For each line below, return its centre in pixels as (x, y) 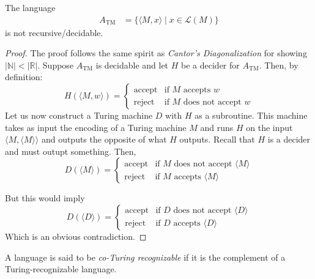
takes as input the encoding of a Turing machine (96, 127)
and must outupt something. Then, (71, 151)
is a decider (289, 139)
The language (30, 7)
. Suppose (56, 65)
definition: (24, 77)
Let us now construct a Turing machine (79, 115)
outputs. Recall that (217, 139)
